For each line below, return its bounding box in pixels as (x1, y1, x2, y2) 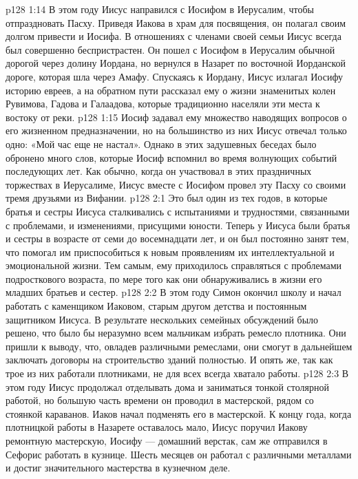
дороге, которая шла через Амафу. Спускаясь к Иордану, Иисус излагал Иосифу (6, 69, 344, 83)
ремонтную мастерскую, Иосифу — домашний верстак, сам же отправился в (6, 434, 328, 447)
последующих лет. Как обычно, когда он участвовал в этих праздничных (6, 164, 312, 178)
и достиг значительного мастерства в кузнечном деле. (6, 460, 231, 475)
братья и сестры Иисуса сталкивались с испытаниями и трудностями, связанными (6, 204, 350, 218)
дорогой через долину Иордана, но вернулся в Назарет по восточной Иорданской (6, 56, 346, 70)
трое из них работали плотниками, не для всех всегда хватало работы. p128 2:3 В (6, 366, 349, 381)
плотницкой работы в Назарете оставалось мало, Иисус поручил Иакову (6, 420, 308, 434)
